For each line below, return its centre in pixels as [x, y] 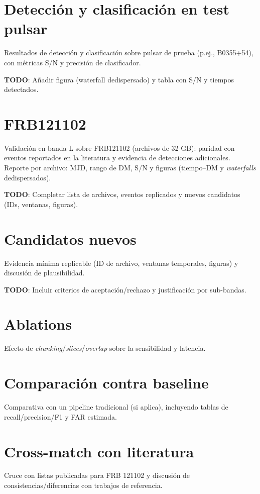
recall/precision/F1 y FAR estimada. [60, 416]
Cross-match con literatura [99, 451]
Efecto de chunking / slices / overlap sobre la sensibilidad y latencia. [105, 348]
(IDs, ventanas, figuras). [41, 204]
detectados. [21, 89]
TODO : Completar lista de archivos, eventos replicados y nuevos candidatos [122, 194]
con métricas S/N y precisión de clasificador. [73, 62]
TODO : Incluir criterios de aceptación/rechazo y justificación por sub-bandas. [125, 289]
